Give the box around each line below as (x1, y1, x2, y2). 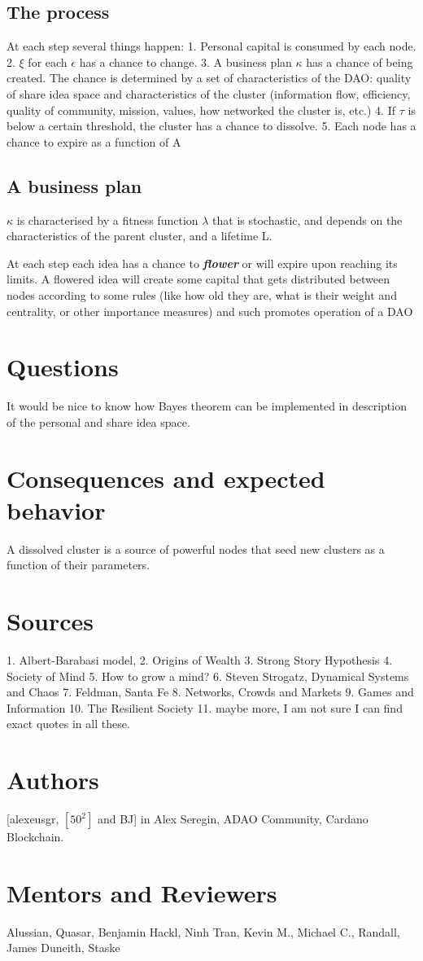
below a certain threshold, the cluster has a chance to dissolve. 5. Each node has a (7, 117, 416, 134)
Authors (7, 763, 99, 796)
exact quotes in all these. (7, 715, 130, 732)
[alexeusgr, (7, 810, 59, 827)
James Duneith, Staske (7, 939, 120, 956)
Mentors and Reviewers (7, 875, 277, 909)
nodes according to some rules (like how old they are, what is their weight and (7, 286, 397, 303)
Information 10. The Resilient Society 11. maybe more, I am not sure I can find (7, 699, 403, 716)
